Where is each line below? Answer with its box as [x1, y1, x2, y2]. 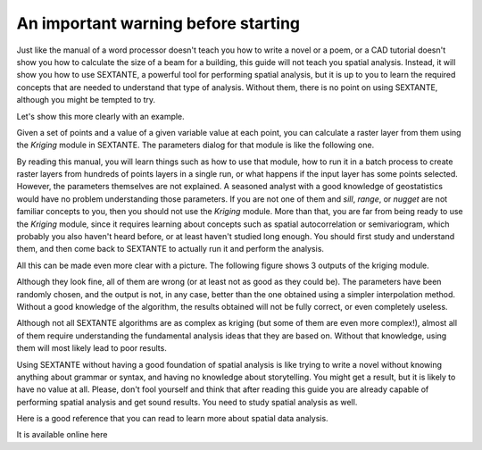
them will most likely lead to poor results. [16, 343, 167, 354]
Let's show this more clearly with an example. [16, 111, 185, 121]
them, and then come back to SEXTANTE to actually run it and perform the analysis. [16, 244, 325, 254]
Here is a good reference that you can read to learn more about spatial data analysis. [16, 413, 329, 424]
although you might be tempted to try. [16, 95, 156, 105]
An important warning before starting [16, 13, 301, 33]
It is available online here [16, 429, 108, 440]
